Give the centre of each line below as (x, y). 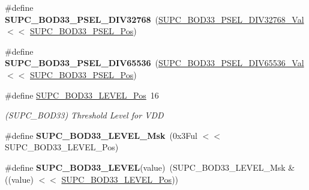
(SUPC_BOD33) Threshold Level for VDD (84, 115)
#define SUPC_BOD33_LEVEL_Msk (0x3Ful (101, 135)
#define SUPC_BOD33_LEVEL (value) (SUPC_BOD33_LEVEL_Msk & (150, 167)
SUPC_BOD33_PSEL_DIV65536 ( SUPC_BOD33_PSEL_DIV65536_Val (154, 63)
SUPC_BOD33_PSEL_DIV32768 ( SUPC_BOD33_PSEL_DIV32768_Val (154, 19)
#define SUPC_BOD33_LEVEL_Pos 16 (82, 95)
